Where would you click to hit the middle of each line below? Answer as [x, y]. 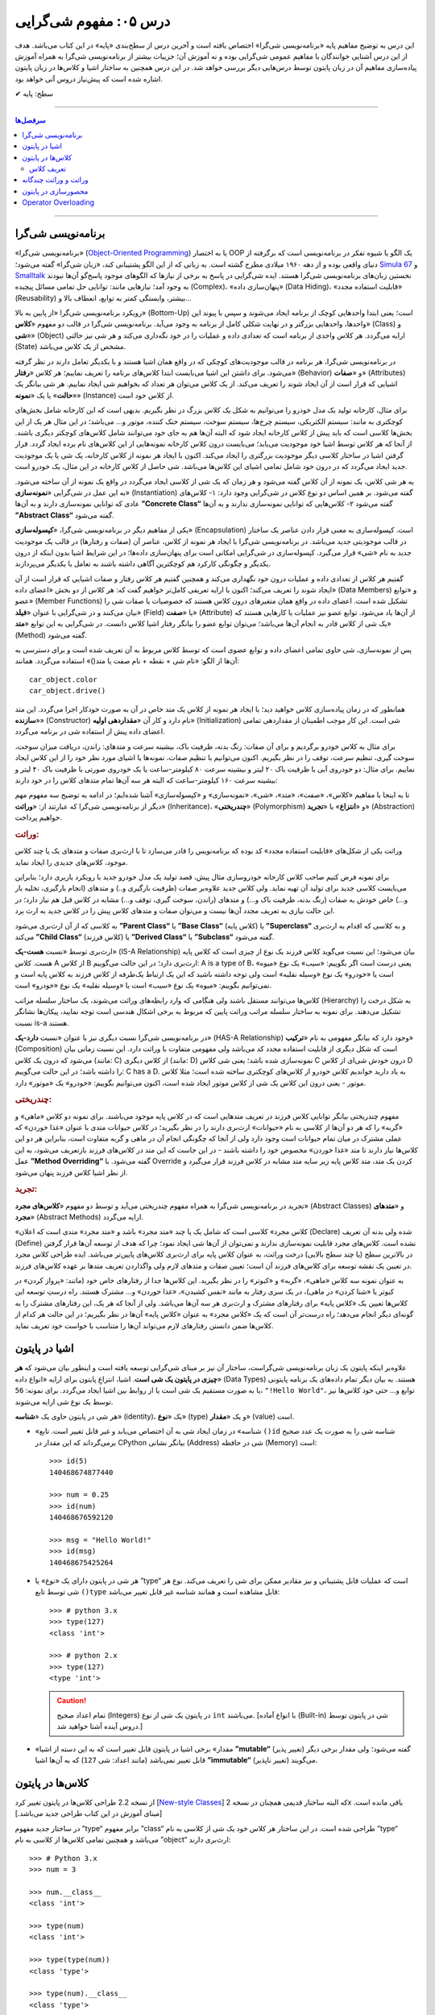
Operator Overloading [58, 202]
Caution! [72, 1700]
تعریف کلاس [48, 168]
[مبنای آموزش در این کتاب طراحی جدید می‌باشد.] [89, 1813]
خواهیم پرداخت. [38, 817]
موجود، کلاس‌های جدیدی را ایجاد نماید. [71, 862]
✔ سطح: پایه [34, 93]
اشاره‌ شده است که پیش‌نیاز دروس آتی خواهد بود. [89, 79]
